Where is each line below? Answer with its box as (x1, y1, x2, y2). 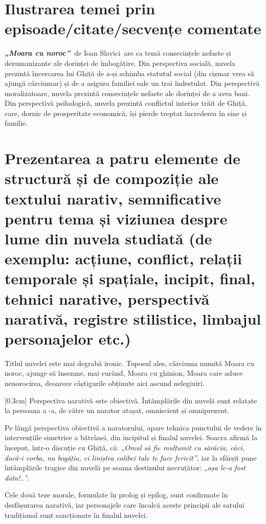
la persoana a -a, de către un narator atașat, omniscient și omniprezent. (5, 405, 229, 416)
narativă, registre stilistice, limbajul (5, 308, 261, 329)
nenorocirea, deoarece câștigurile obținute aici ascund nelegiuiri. (5, 378, 205, 389)
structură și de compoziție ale (5, 168, 219, 189)
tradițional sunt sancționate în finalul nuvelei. (5, 509, 148, 520)
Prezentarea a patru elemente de (5, 148, 240, 169)
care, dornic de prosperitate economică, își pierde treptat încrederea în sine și (5, 107, 247, 118)
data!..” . (5, 472, 29, 483)
